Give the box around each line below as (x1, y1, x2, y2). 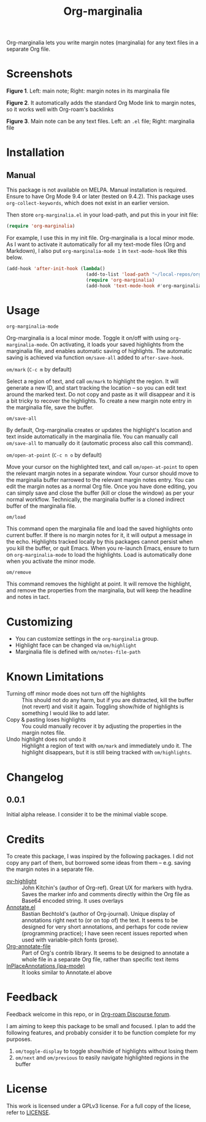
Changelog (6, 770, 64, 784)
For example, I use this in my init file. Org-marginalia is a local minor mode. (6, 234, 195, 241)
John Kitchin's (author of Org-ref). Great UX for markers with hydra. (21, 884, 193, 891)
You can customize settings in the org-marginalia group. (15, 635, 159, 643)
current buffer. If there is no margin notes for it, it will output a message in (6, 532, 193, 539)
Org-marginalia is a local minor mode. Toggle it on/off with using (6, 335, 169, 342)
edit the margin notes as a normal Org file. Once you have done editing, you (6, 483, 197, 490)
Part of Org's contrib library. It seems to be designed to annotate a (21, 950, 189, 957)
